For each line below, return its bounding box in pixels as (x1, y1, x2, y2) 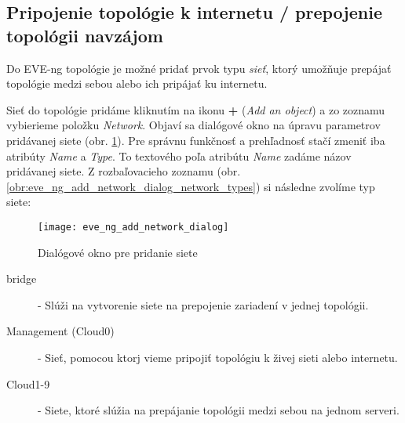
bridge (6, 270, 37, 287)
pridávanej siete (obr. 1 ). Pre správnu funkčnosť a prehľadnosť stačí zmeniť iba (6, 132, 385, 148)
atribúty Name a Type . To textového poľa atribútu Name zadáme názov (6, 147, 352, 164)
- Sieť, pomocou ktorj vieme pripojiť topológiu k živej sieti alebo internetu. (38, 349, 398, 365)
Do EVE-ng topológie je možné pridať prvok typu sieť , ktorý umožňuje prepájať (6, 60, 392, 76)
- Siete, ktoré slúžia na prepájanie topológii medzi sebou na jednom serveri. (38, 402, 400, 418)
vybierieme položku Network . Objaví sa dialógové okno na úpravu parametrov (6, 117, 381, 133)
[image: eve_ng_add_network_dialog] (38, 221, 229, 233)
